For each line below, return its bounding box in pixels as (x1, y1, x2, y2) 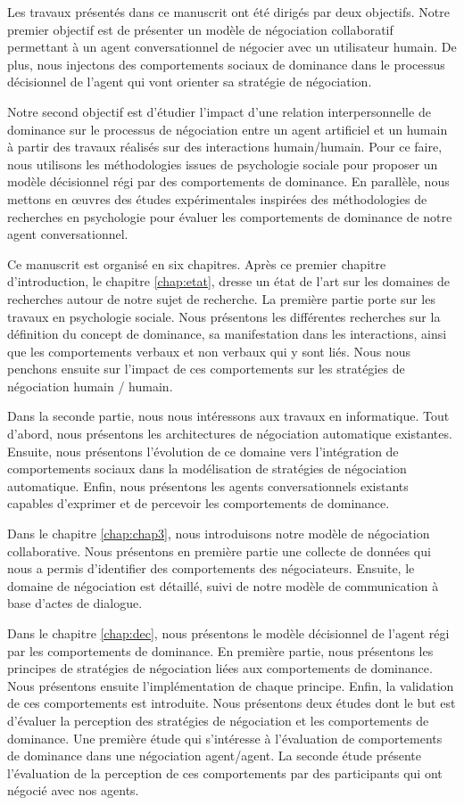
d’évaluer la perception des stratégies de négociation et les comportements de (7, 711, 429, 729)
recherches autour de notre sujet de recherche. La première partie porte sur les (7, 289, 435, 308)
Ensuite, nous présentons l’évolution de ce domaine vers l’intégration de (7, 441, 399, 460)
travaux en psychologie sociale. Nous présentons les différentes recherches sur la (7, 307, 441, 325)
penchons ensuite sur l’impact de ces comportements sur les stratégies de (7, 359, 405, 378)
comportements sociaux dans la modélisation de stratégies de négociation (7, 459, 407, 478)
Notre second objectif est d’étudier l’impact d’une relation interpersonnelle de (7, 102, 431, 120)
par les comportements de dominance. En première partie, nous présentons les (7, 641, 434, 660)
